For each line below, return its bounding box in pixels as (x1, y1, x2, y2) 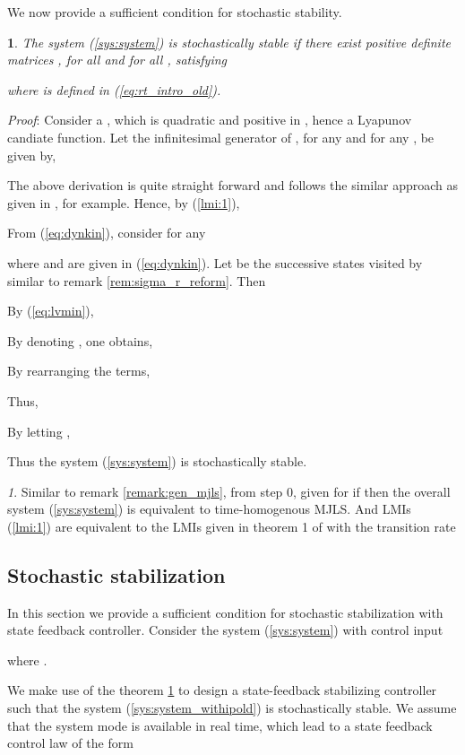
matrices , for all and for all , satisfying (7, 50, 227, 69)
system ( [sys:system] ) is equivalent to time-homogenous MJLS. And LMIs (7, 499, 411, 518)
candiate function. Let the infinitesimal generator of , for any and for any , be (7, 127, 435, 146)
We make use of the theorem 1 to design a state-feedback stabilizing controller (7, 681, 437, 699)
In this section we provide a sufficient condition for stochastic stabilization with (7, 603, 443, 621)
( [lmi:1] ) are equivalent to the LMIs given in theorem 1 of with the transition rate (7, 516, 456, 535)
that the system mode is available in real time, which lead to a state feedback (7, 716, 433, 734)
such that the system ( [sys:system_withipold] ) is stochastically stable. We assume (7, 699, 457, 717)
